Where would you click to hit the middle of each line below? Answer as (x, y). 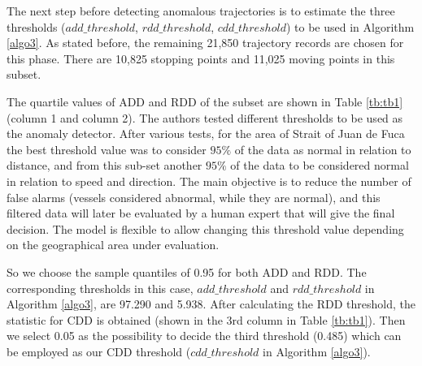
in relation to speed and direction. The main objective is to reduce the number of (209, 181)
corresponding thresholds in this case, (100, 288)
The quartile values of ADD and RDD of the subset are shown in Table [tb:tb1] (205, 101)
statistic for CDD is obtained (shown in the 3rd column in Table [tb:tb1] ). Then (206, 319)
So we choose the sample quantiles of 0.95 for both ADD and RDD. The (187, 271)
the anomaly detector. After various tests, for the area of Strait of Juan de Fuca (206, 133)
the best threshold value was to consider (107, 149)
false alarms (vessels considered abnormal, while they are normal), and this (194, 197)
